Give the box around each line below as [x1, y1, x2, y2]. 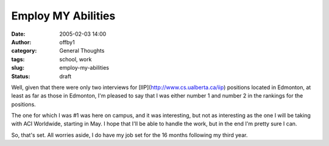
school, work [59, 55, 92, 63]
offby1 [59, 38, 76, 45]
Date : [11, 30, 26, 38]
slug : [11, 64, 24, 71]
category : [11, 47, 37, 55]
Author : [11, 38, 32, 45]
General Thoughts [59, 47, 105, 55]
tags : [11, 55, 25, 63]
